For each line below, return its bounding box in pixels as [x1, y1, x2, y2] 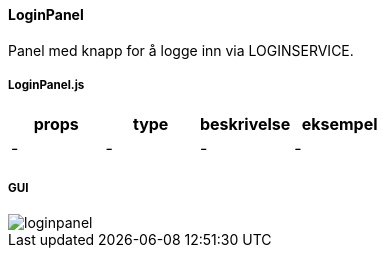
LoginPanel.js [8, 78, 85, 92]
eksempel [301, 114, 378, 135]
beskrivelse [199, 114, 291, 135]
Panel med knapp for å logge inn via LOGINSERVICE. [8, 41, 354, 59]
